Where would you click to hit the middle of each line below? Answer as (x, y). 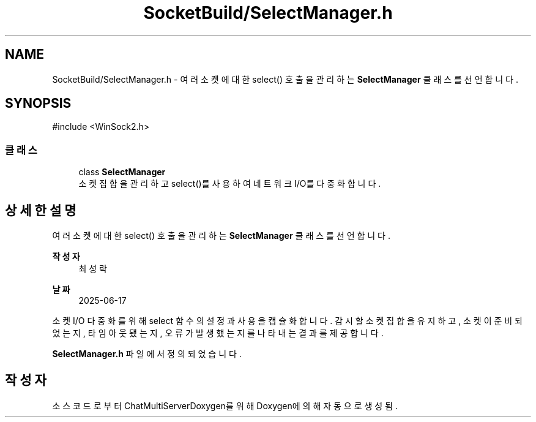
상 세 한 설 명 (41, 210)
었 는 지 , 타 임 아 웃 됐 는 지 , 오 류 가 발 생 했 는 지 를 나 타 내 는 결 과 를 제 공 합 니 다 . (218, 333)
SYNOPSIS (38, 104)
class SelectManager (122, 172)
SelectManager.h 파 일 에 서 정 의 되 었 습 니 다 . (147, 354)
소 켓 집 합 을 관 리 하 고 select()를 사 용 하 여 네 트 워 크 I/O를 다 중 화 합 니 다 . (230, 184)
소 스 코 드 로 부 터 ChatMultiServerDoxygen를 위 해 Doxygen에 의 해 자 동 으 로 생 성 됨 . (225, 405)
